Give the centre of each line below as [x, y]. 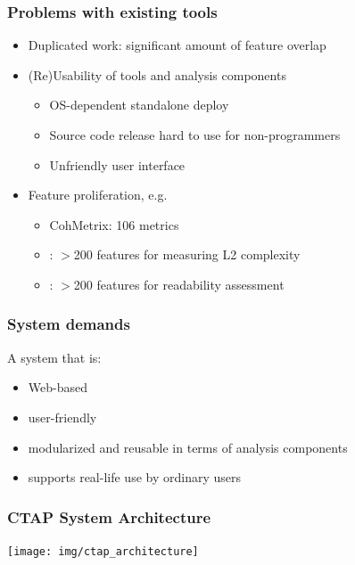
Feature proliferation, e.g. [98, 195]
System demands [69, 324]
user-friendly [62, 417]
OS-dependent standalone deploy [139, 105]
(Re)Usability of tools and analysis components [157, 74]
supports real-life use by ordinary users [135, 477]
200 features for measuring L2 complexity [187, 254]
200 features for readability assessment [179, 284]
